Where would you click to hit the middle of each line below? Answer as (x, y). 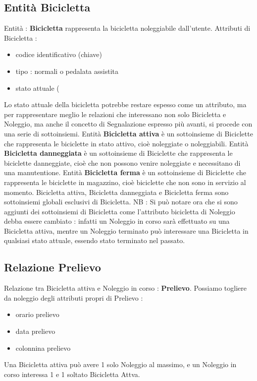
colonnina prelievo (43, 348)
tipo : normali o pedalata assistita (67, 71)
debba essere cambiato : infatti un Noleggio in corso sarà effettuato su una (117, 221)
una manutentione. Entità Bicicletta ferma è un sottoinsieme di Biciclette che (125, 172)
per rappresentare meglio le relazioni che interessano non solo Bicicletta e (115, 114)
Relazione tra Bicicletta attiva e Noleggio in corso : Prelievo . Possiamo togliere (125, 288)
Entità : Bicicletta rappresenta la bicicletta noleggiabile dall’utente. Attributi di (127, 28)
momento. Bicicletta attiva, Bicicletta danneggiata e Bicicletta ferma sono (116, 192)
